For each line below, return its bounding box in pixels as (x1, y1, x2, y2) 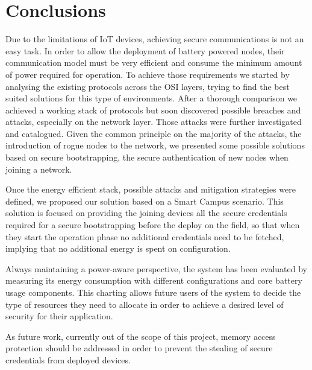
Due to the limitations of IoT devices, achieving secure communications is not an (5, 33, 304, 45)
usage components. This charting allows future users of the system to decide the (5, 286, 301, 298)
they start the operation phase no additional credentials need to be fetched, (5, 230, 284, 243)
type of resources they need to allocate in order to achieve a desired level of (5, 298, 284, 310)
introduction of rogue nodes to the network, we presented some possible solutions (5, 139, 305, 152)
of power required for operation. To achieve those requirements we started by (5, 68, 290, 80)
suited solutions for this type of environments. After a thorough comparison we (5, 92, 298, 104)
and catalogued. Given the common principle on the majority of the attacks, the (5, 127, 302, 139)
